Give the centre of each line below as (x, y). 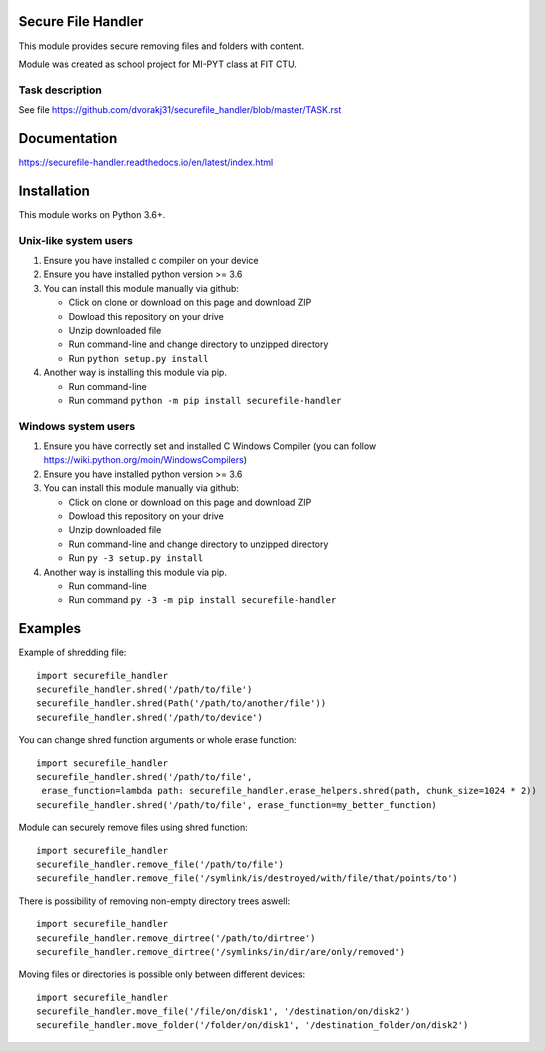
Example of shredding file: (72, 652)
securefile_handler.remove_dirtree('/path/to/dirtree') (176, 938)
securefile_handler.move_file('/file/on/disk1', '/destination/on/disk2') (223, 1011)
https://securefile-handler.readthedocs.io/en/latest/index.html (146, 162)
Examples (50, 628)
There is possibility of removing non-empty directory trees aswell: (154, 901)
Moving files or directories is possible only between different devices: (162, 974)
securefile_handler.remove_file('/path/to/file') (160, 864)
